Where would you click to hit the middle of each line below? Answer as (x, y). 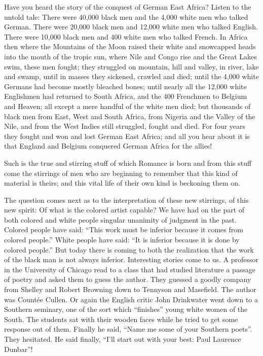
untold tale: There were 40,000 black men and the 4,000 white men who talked (126, 16)
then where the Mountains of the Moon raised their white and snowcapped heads (130, 46)
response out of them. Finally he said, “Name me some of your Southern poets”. (128, 329)
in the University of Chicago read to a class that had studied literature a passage (130, 269)
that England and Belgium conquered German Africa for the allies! (108, 146)
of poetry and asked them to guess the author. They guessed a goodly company (128, 279)
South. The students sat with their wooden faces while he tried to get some (121, 319)
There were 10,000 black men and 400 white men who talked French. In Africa (126, 36)
